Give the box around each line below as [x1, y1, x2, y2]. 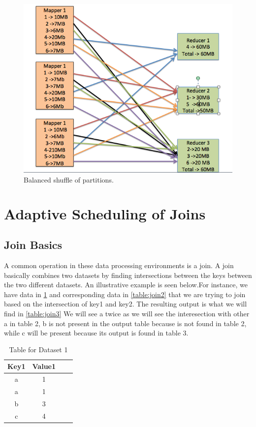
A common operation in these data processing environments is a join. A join [4, 260, 234, 270]
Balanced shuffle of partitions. [24, 174, 114, 184]
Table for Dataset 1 [9, 344, 68, 354]
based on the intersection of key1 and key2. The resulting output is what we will [4, 299, 247, 309]
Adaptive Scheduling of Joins [4, 203, 206, 223]
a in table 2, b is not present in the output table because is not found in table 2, [4, 318, 247, 328]
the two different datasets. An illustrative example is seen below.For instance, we [4, 279, 248, 290]
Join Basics [4, 237, 63, 252]
